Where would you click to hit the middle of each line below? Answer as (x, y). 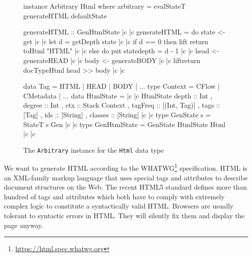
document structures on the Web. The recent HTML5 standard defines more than (126, 187)
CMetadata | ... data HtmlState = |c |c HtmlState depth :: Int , (118, 95)
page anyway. (24, 225)
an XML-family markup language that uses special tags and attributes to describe (126, 177)
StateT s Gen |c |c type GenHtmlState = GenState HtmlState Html (125, 124)
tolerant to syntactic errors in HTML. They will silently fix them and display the (124, 215)
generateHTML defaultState (65, 15)
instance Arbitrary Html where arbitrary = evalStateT (105, 6)
